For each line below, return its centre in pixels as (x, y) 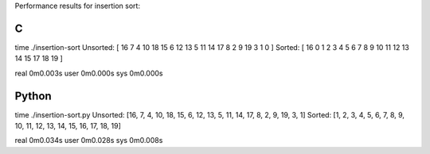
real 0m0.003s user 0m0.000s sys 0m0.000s (89, 73)
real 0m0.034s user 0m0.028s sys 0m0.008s (89, 141)
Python (33, 96)
